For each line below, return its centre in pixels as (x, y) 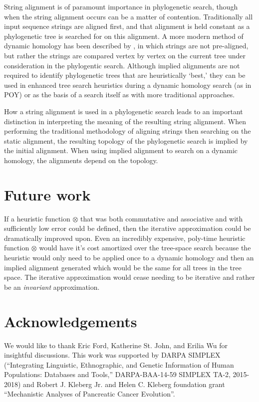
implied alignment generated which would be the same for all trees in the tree (123, 267)
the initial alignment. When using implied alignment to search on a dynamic (121, 150)
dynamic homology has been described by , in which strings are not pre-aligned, (126, 46)
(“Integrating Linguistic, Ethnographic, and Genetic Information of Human (119, 364)
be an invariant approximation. (52, 287)
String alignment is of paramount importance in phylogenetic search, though (121, 6)
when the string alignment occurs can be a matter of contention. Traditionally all (129, 16)
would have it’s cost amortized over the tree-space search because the (145, 248)
